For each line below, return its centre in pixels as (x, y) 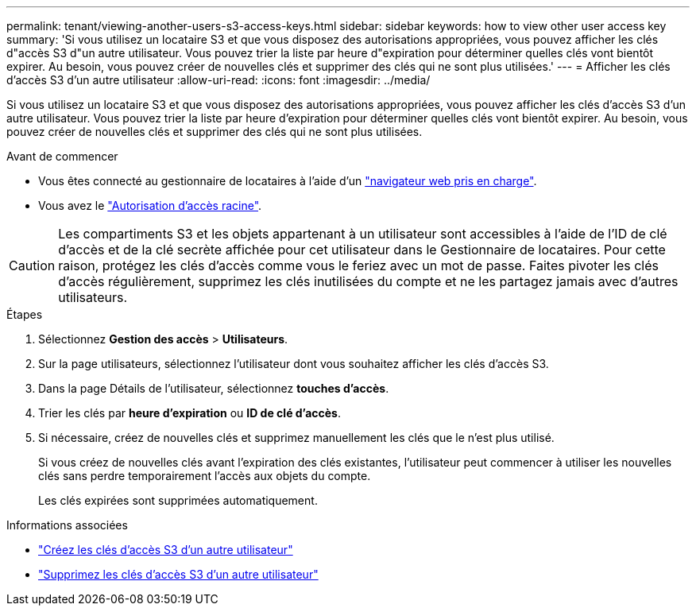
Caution (32, 265)
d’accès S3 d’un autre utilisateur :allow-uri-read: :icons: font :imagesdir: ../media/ (218, 80)
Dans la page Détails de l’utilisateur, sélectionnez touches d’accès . (214, 388)
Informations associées (67, 525)
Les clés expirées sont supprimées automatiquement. (178, 500)
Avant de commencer (62, 156)
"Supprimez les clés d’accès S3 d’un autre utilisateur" (178, 574)
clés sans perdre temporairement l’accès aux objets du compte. (205, 476)
